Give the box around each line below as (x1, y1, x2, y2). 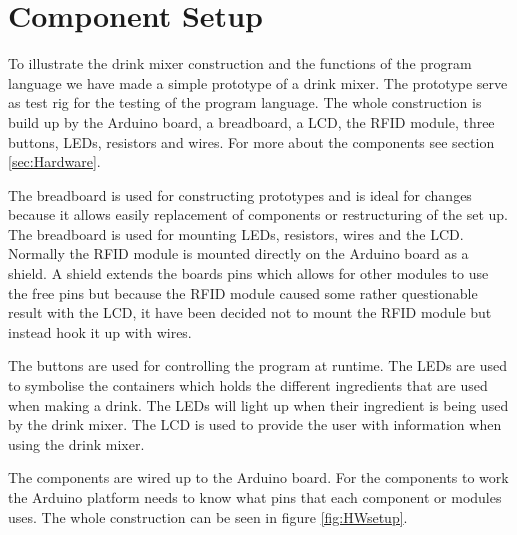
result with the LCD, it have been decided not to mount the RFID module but (8, 302, 492, 323)
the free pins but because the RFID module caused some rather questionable (8, 282, 478, 303)
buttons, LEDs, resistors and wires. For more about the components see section (8, 131, 495, 152)
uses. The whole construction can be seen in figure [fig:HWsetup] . (8, 506, 408, 527)
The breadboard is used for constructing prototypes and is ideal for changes (8, 184, 472, 205)
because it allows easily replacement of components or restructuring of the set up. (8, 204, 508, 225)
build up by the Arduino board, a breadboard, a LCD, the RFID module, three (8, 111, 495, 132)
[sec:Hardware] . (8, 151, 101, 172)
